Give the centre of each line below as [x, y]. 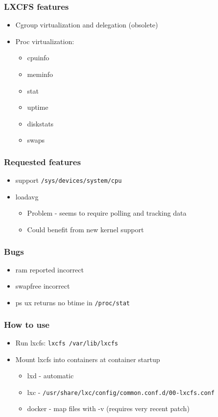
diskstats [40, 123]
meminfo [40, 74]
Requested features [42, 161]
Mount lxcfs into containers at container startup [88, 359]
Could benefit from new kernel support [85, 230]
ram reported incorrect [49, 269]
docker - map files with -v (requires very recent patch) [108, 408]
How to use [27, 324]
